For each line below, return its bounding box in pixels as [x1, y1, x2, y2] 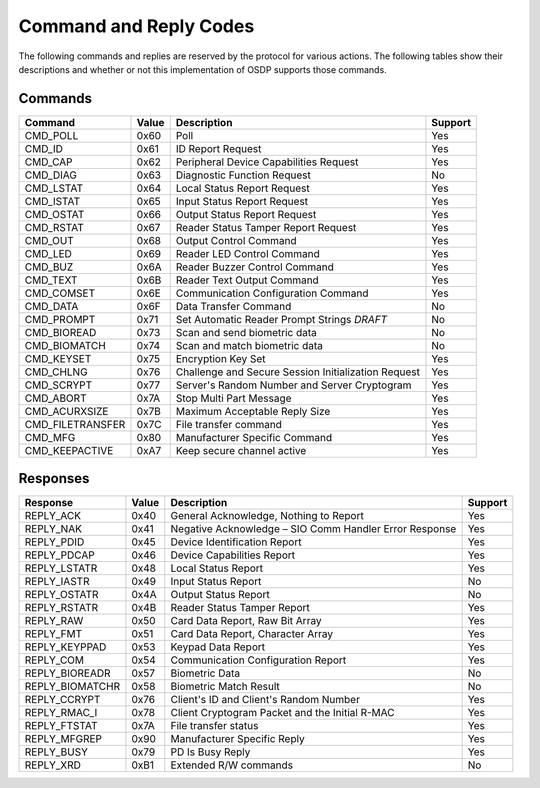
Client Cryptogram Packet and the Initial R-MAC [170, 706, 395, 720]
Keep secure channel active [175, 443, 307, 457]
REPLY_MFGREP [24, 732, 103, 746]
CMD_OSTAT [24, 207, 85, 221]
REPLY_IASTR [24, 575, 90, 589]
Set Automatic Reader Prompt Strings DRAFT [175, 312, 388, 326]
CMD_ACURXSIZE [24, 404, 109, 418]
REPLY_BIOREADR [24, 666, 111, 680]
